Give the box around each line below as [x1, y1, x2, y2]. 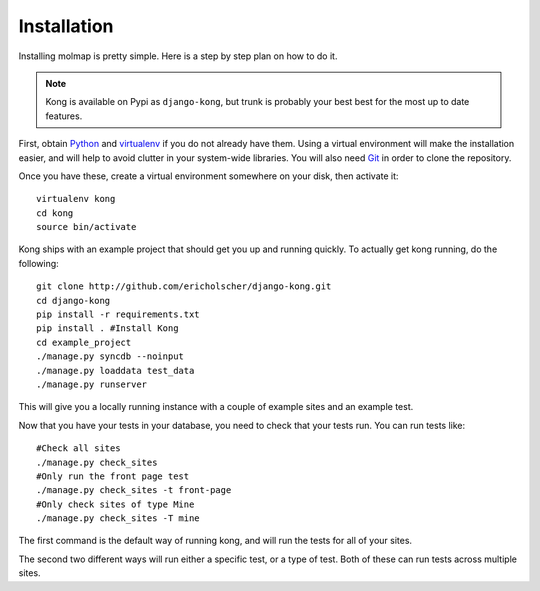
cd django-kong [36, 295, 111, 306]
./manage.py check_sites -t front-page [36, 485, 232, 496]
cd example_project [36, 336, 132, 348]
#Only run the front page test [36, 470, 190, 482]
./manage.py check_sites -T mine [36, 513, 200, 524]
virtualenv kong [36, 193, 116, 205]
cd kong [36, 207, 74, 219]
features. [45, 110, 83, 122]
